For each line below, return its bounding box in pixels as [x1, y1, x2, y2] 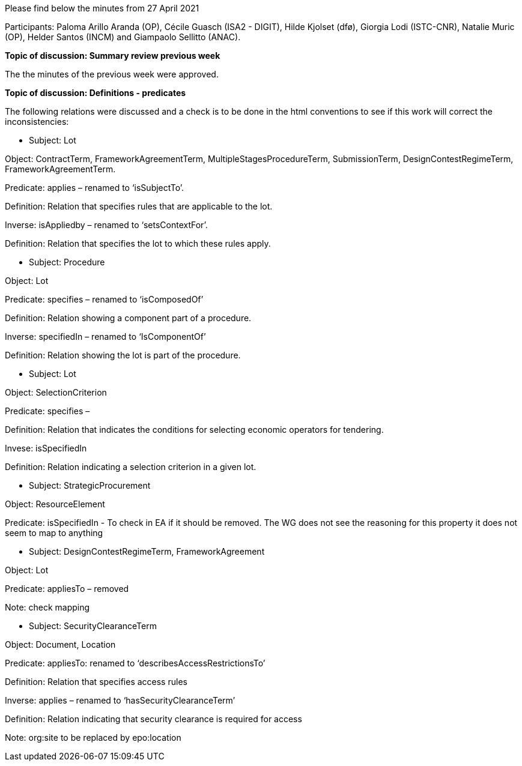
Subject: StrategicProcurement [29, 480, 151, 490]
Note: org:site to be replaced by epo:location [5, 732, 181, 743]
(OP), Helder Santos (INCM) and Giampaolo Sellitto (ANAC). [5, 32, 241, 42]
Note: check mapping [5, 602, 90, 612]
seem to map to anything [5, 528, 103, 538]
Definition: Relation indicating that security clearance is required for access [5, 714, 302, 724]
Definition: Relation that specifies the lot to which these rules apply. [5, 238, 271, 249]
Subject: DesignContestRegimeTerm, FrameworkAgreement [29, 546, 265, 556]
